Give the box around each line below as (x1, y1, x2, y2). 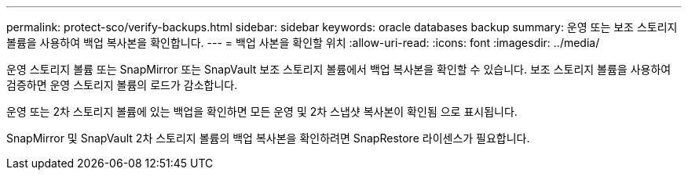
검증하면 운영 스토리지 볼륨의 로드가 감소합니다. (6, 78, 238, 92)
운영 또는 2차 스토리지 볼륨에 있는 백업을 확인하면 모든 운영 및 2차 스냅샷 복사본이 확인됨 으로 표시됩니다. (6, 105, 518, 118)
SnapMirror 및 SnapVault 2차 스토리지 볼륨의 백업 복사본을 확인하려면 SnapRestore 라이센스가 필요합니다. (6, 131, 530, 145)
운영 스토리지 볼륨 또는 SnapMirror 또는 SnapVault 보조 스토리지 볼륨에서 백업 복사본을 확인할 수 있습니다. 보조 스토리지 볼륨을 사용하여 (6, 63, 672, 76)
